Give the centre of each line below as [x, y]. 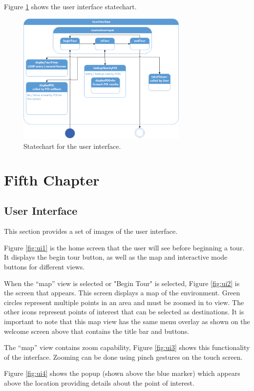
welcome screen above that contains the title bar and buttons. [97, 331]
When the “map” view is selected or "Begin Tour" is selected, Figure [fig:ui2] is [122, 283]
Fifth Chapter [52, 179]
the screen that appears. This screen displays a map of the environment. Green [122, 293]
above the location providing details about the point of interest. [99, 382]
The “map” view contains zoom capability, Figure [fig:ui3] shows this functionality [127, 347]
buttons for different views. [44, 266]
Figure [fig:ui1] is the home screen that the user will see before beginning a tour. [124, 247]
